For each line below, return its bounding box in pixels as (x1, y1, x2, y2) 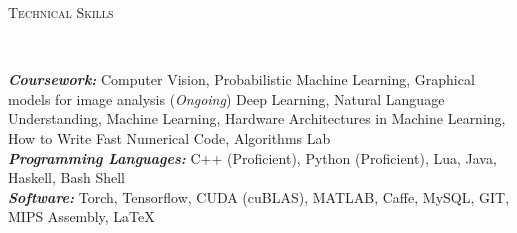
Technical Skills (8, 2, 114, 22)
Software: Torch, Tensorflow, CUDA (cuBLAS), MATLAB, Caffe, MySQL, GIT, (8, 186, 510, 207)
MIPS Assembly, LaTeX (8, 206, 155, 227)
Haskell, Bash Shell (8, 167, 126, 188)
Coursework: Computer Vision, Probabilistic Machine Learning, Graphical (8, 69, 475, 90)
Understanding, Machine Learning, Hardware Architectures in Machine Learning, (8, 108, 506, 129)
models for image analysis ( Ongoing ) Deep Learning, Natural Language (8, 88, 445, 109)
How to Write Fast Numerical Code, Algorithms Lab (8, 127, 331, 148)
